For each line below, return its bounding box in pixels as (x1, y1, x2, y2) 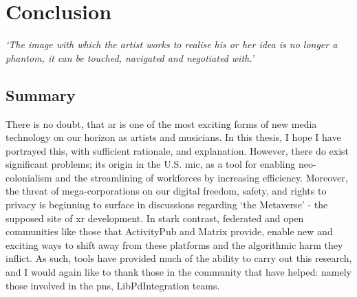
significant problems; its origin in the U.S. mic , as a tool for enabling (6, 157, 296, 171)
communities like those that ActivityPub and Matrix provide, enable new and (6, 224, 333, 239)
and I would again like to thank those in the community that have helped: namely (6, 265, 351, 279)
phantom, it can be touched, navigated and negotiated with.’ (6, 50, 255, 65)
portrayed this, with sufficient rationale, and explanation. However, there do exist (6, 143, 349, 157)
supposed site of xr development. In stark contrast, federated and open (6, 210, 304, 225)
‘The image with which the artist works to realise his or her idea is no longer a (6, 37, 338, 52)
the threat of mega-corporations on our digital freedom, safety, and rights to (6, 184, 327, 198)
